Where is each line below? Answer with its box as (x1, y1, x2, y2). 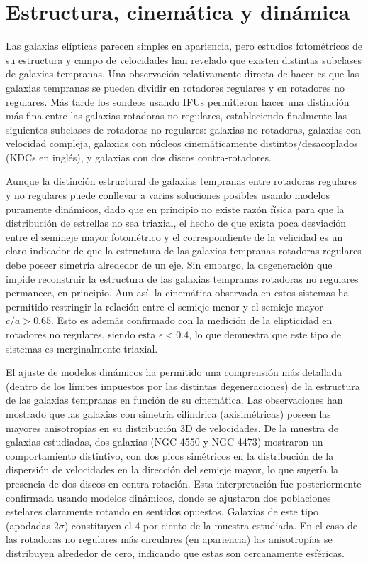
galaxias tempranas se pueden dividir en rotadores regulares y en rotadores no (6, 80, 345, 95)
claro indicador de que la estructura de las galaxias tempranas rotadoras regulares (6, 243, 362, 258)
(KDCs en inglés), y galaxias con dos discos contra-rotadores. (6, 149, 272, 164)
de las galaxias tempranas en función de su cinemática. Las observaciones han (6, 392, 343, 407)
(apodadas (6, 517, 51, 532)
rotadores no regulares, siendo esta (6, 327, 156, 341)
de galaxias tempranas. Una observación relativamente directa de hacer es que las (6, 66, 359, 81)
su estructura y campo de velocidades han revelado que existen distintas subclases (6, 52, 362, 67)
